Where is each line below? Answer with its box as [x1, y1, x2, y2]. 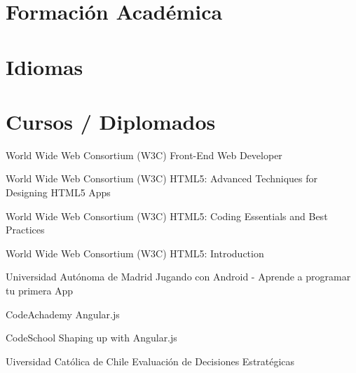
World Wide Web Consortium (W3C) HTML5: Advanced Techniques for [6, 171, 318, 186]
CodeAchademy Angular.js [6, 306, 120, 321]
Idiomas [6, 52, 83, 81]
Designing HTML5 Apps [6, 185, 111, 200]
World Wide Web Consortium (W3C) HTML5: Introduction [6, 245, 264, 260]
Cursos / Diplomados [6, 107, 216, 135]
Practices [6, 222, 45, 237]
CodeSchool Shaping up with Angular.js [6, 330, 177, 345]
